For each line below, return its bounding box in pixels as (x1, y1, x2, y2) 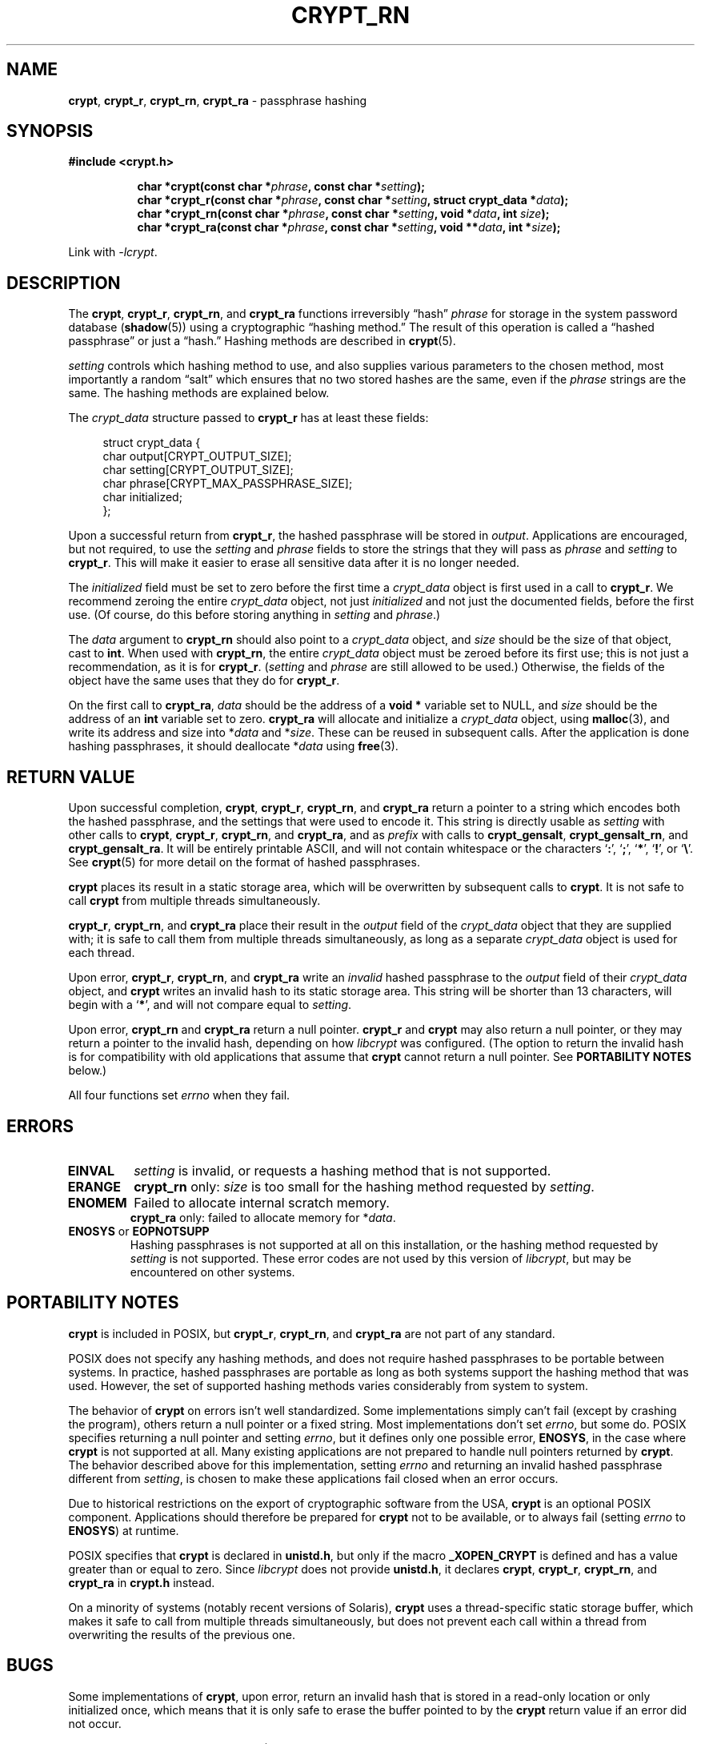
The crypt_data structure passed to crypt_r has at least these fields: (68, 411, 429, 425)
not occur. (68, 1716, 122, 1730)
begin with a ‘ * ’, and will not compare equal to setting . (68, 998, 352, 1012)
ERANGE (67, 1178, 121, 1195)
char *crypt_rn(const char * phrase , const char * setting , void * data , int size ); (137, 207, 550, 221)
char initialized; (102, 490, 182, 504)
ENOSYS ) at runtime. (68, 1523, 179, 1537)
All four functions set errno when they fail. (68, 1088, 290, 1103)
